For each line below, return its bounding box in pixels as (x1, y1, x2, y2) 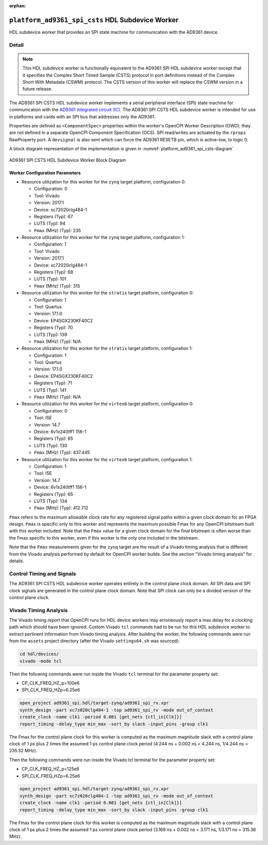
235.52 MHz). (9, 748, 37, 754)
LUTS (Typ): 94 (34, 221, 66, 227)
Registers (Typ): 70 (34, 325, 73, 331)
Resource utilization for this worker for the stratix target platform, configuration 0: (21, 290, 194, 296)
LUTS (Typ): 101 (34, 276, 67, 282)
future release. (22, 86, 53, 92)
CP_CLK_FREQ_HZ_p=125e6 (21, 766, 79, 772)
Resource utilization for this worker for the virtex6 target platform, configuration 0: (21, 401, 194, 407)
